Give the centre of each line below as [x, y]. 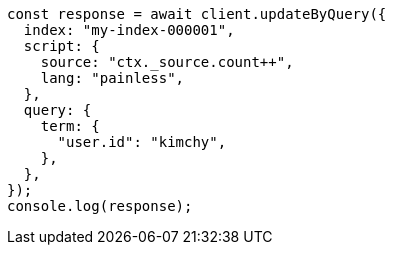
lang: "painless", [112, 78]
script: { [61, 46]
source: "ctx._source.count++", [167, 62]
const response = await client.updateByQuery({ [197, 14]
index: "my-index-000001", [129, 30]
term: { [70, 126]
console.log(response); [100, 206]
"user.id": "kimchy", [142, 142]
